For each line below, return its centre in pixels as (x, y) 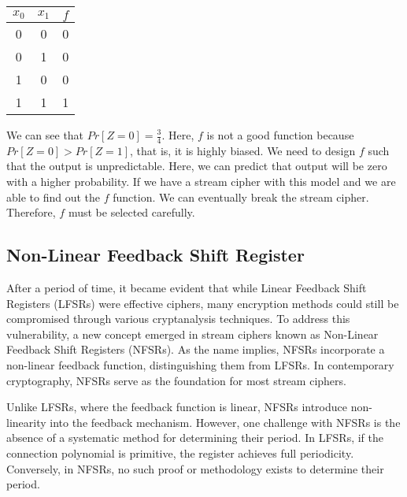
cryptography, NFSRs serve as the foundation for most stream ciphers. (176, 380)
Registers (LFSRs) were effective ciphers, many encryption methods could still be (203, 303)
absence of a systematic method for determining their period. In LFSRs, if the (195, 438)
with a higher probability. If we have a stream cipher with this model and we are (201, 182)
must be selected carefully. (131, 212)
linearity (26, 422)
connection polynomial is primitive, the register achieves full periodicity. (180, 452)
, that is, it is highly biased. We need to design (243, 150)
